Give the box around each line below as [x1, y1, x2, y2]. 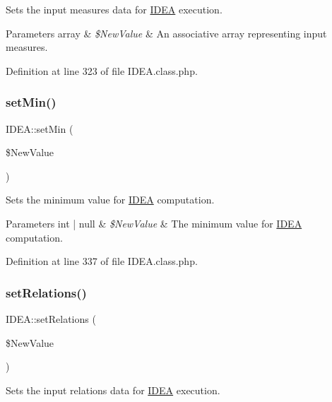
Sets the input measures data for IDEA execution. [6, 2, 223, 16]
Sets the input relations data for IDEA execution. [6, 382, 220, 397]
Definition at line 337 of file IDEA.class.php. [6, 254, 198, 268]
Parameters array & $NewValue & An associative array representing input [6, 25, 327, 40]
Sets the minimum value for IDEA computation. [6, 192, 215, 207]
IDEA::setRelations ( [6, 311, 96, 326]
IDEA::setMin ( [6, 121, 73, 136]
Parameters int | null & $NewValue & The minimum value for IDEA [6, 215, 302, 230]
